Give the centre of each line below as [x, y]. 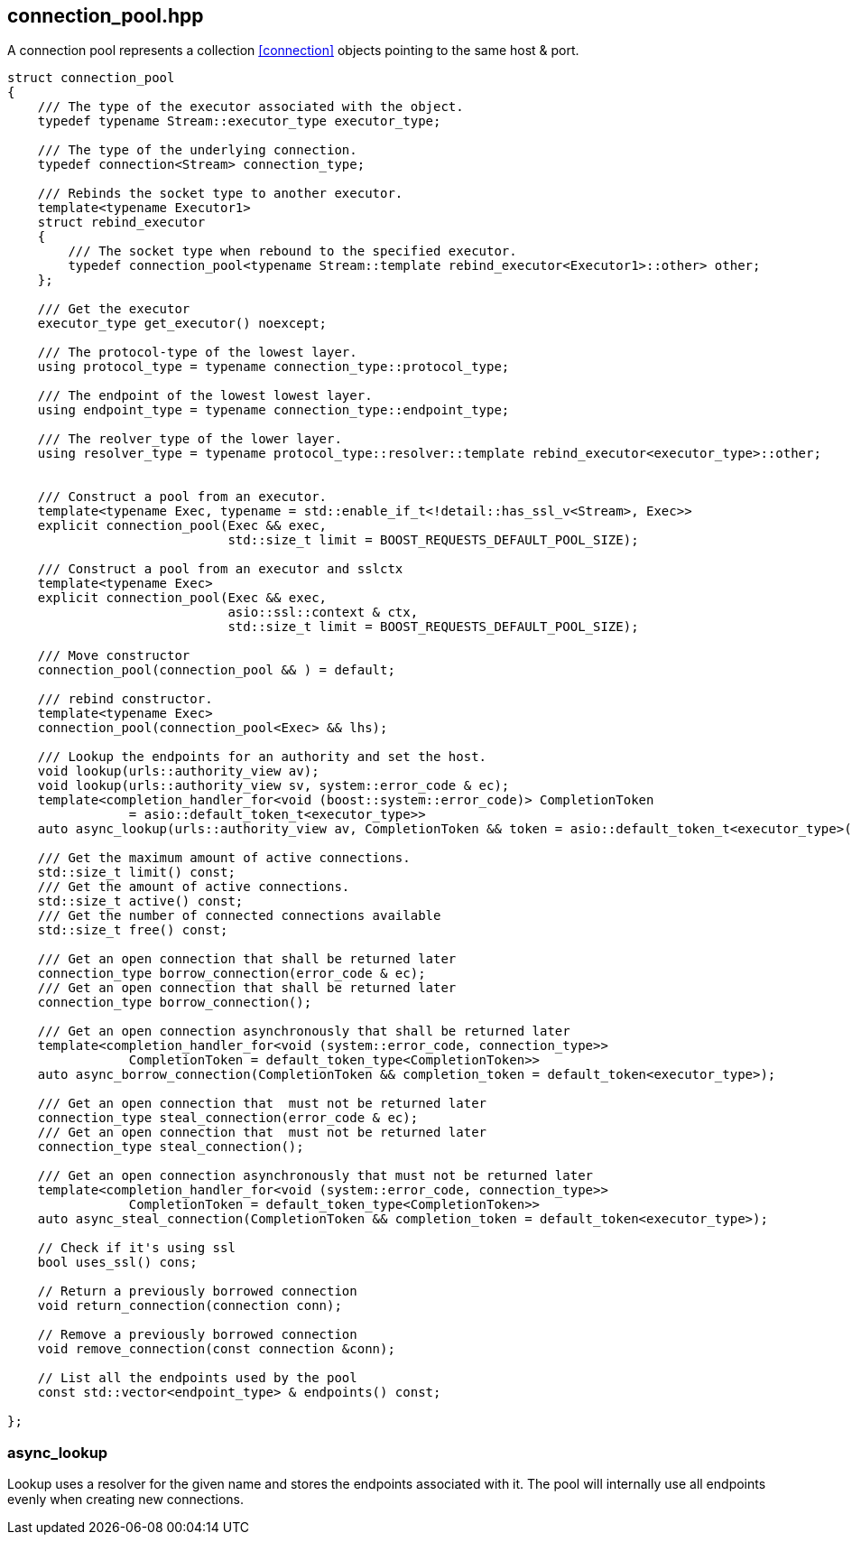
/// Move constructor [114, 656]
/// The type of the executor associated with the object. [250, 107]
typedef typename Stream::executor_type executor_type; [239, 121]
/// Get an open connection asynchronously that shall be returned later [304, 1031]
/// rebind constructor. [125, 699]
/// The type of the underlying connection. [197, 150]
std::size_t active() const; [140, 901]
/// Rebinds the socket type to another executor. [220, 194]
